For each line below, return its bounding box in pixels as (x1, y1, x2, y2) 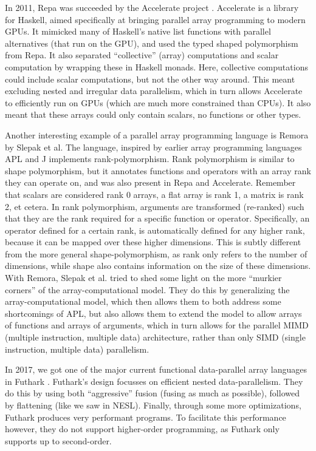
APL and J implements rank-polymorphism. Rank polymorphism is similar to (5, 152, 295, 165)
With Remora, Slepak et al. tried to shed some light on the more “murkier (5, 271, 282, 284)
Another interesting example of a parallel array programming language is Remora (5, 128, 309, 141)
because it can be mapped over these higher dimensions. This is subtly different (5, 236, 301, 248)
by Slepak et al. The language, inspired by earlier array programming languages (5, 140, 302, 153)
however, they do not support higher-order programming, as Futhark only (5, 422, 280, 435)
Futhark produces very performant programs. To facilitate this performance (5, 410, 286, 423)
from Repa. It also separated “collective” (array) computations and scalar (5, 49, 279, 61)
